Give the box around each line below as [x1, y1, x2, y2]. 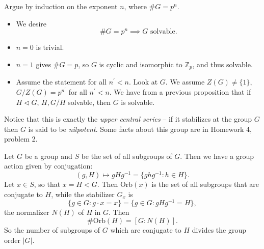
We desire [16, 18, 47, 29]
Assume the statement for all [16, 76, 107, 87]
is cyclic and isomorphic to [99, 59, 182, 69]
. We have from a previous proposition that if [109, 86, 251, 97]
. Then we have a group [180, 150, 254, 161]
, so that [34, 179, 61, 189]
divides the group [192, 225, 246, 235]
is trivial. [36, 42, 64, 52]
